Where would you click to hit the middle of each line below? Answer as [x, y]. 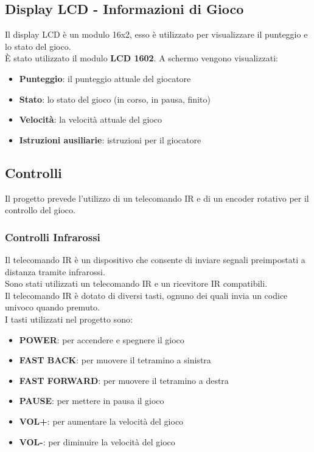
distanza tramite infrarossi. [55, 271]
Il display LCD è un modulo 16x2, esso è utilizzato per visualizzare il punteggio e [156, 34]
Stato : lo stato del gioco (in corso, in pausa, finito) [115, 99]
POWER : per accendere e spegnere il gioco [102, 339]
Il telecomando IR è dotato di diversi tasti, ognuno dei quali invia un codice [146, 295]
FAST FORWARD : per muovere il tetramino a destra [124, 380]
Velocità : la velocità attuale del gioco [90, 119]
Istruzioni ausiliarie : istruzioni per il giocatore [110, 139]
